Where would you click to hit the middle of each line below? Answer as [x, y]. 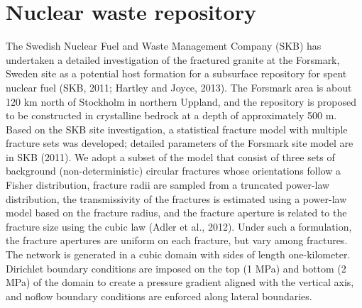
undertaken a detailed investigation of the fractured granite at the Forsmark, [173, 59]
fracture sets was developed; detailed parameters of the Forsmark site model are [180, 143]
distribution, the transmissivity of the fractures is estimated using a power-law [176, 198]
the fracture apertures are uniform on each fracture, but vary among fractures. [177, 240]
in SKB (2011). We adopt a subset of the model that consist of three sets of [170, 156]
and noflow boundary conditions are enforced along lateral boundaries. [159, 296]
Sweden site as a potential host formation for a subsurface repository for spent [176, 73]
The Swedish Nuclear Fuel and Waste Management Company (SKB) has [164, 46]
